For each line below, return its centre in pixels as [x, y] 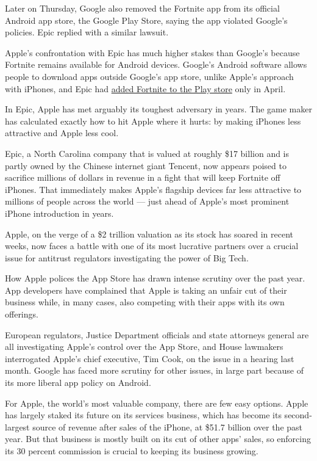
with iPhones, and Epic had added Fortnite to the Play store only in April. [145, 88]
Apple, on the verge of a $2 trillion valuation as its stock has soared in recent [149, 234]
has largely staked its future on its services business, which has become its [143, 415]
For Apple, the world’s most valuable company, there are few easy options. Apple [157, 403]
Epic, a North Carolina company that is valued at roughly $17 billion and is [147, 153]
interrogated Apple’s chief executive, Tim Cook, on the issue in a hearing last [150, 358]
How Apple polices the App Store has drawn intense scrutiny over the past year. [155, 278]
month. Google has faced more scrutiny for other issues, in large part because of [154, 370]
